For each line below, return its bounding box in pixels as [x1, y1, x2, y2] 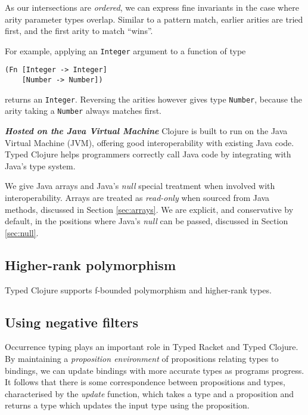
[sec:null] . [5, 226, 39, 239]
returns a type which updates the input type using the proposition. [5, 399, 250, 411]
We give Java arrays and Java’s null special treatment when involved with [5, 179, 275, 192]
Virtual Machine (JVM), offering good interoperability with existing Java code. [5, 136, 294, 148]
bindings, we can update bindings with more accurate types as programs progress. [5, 364, 304, 376]
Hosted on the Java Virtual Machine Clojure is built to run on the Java [5, 125, 288, 137]
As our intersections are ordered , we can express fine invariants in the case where [5, 1, 299, 13]
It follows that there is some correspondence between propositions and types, [5, 376, 285, 388]
